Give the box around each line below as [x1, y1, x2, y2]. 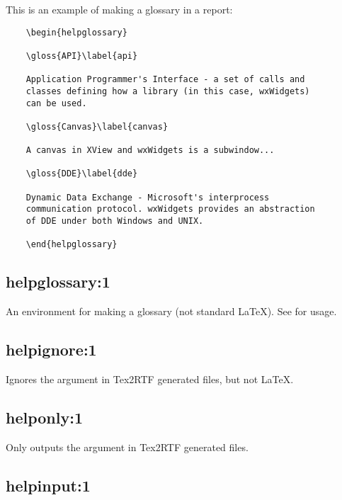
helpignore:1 [6, 339, 97, 360]
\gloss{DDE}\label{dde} [25, 169, 138, 179]
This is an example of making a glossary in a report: [6, 2, 233, 16]
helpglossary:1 [6, 271, 110, 292]
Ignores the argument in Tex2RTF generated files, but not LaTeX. [6, 372, 294, 387]
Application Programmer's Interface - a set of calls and [25, 74, 305, 85]
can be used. [25, 98, 87, 108]
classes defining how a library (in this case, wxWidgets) [25, 86, 310, 96]
